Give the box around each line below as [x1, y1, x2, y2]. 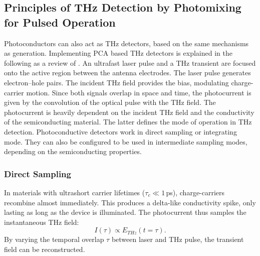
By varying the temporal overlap [4, 234, 104, 244]
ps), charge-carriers [166, 187, 225, 197]
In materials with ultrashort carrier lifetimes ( [4, 187, 145, 197]
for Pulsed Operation [4, 14, 116, 30]
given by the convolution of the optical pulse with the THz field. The [4, 97, 216, 107]
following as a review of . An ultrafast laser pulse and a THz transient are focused [4, 57, 256, 68]
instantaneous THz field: [4, 216, 79, 227]
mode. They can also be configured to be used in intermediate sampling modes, [4, 136, 247, 147]
